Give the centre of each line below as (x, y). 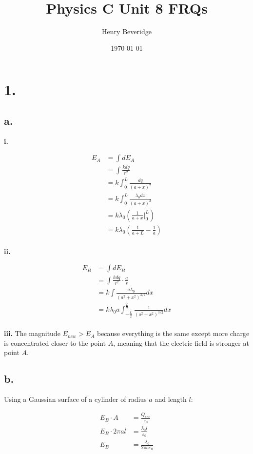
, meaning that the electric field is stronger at (181, 343)
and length (171, 399)
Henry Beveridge (127, 31)
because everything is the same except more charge (173, 333)
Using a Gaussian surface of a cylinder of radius (75, 399)
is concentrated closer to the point (55, 343)
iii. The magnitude (32, 333)
